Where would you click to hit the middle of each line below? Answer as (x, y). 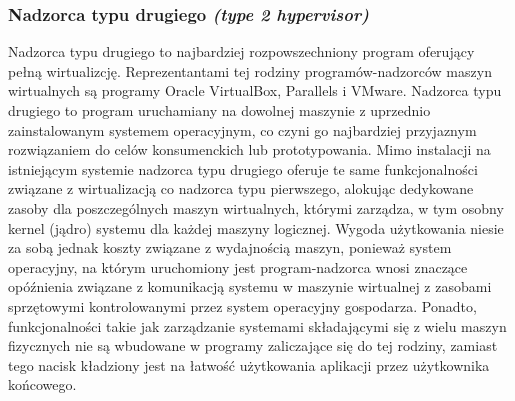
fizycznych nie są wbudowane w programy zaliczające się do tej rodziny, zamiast (253, 345)
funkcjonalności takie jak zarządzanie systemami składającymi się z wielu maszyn (257, 325)
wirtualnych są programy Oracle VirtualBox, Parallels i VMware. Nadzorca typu (255, 90)
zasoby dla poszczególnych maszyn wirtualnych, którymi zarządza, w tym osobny (256, 207)
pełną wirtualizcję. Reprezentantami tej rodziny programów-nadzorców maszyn (250, 70)
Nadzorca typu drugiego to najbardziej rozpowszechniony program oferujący (241, 51)
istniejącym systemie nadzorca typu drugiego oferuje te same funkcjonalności (243, 168)
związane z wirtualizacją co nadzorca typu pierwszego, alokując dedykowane (241, 188)
